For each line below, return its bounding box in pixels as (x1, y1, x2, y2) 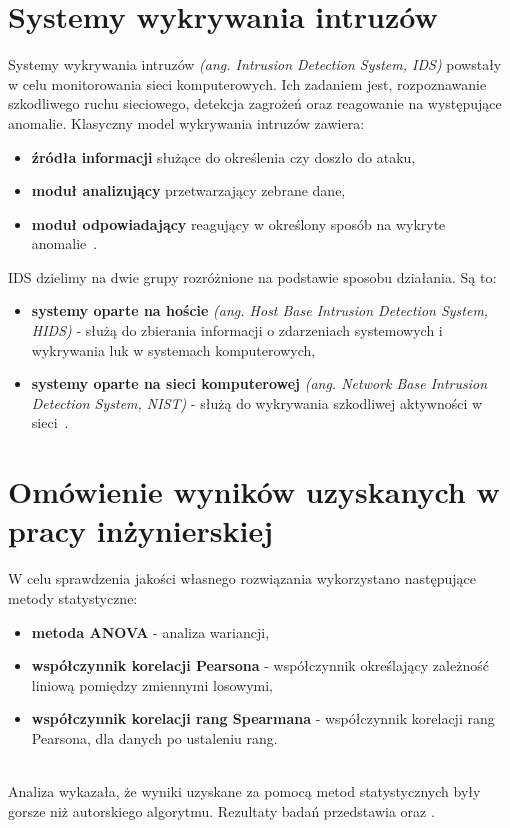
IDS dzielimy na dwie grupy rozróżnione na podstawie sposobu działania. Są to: (8, 266, 497, 287)
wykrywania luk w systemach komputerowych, (31, 339, 316, 360)
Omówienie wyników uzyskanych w (8, 471, 500, 512)
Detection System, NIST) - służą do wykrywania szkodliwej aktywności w (31, 392, 483, 413)
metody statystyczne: (8, 587, 138, 608)
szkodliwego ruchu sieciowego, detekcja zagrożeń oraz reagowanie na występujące (8, 93, 502, 114)
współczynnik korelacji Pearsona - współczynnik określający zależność (31, 655, 489, 676)
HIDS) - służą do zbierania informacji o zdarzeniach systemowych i (31, 320, 443, 341)
